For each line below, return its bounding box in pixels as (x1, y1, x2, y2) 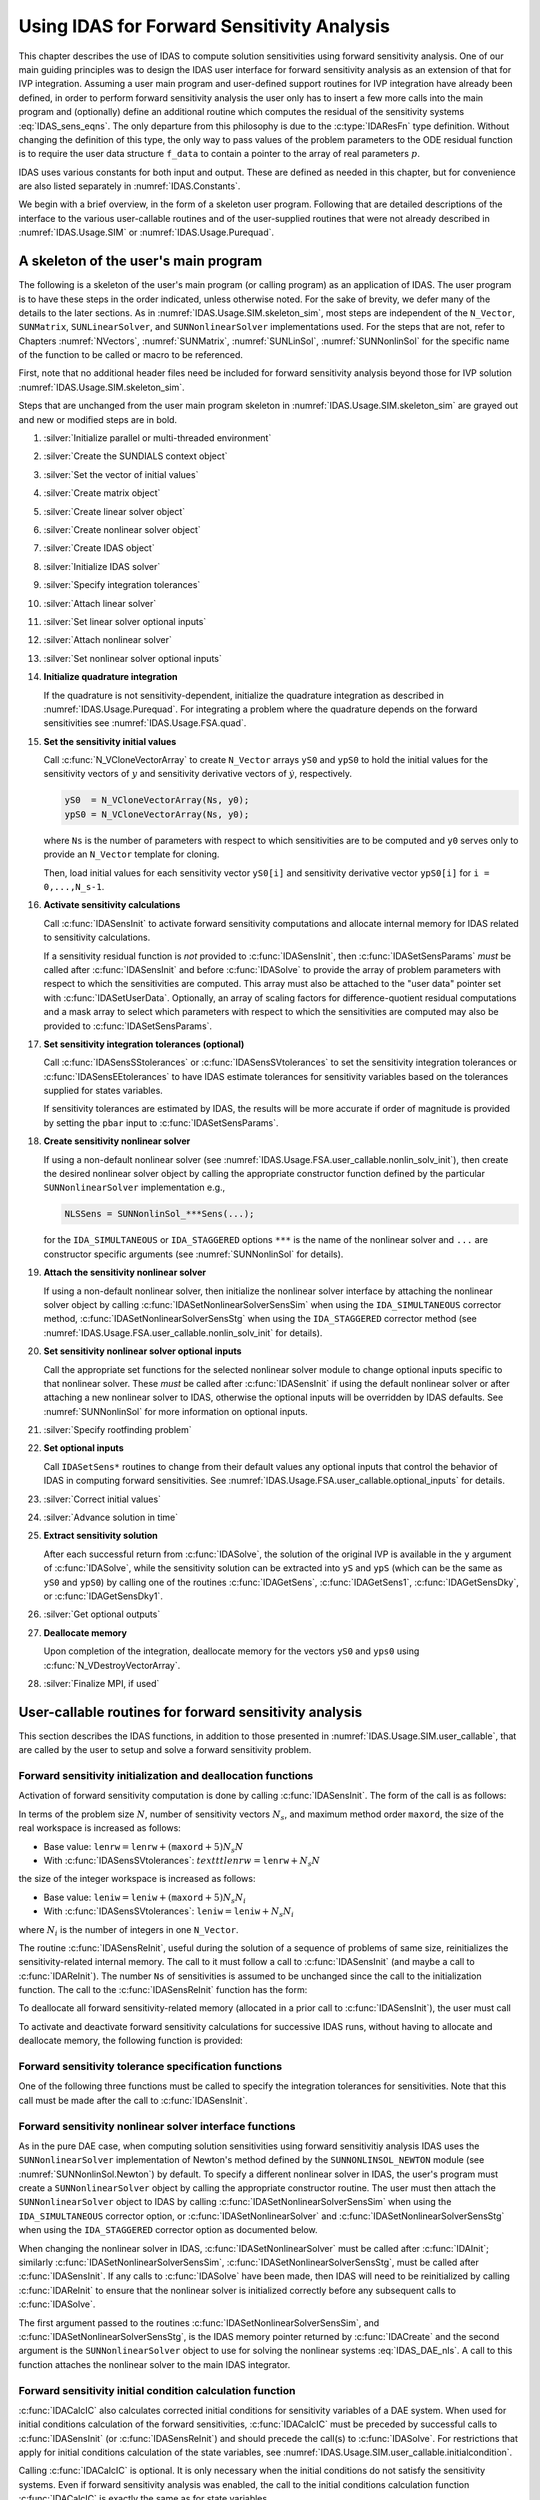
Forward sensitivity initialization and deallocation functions (18, 1769, 314, 1782)
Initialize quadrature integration (43, 671, 179, 683)
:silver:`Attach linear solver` (43, 597, 157, 609)
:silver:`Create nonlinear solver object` (43, 524, 202, 535)
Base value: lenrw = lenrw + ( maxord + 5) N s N (43, 1840, 244, 1855)
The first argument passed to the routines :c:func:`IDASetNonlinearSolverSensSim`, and (18, 2316, 380, 2329)
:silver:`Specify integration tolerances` (43, 579, 201, 591)
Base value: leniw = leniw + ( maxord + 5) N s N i (43, 1891, 247, 1905)
